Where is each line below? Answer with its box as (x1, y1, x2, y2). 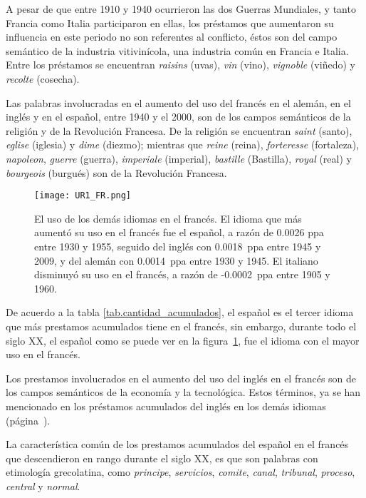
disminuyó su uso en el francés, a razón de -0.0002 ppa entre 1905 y (34, 267, 330, 282)
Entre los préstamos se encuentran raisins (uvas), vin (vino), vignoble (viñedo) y (6, 57, 355, 72)
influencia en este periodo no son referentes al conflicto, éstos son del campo (6, 29, 338, 44)
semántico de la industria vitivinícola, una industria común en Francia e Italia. (6, 43, 349, 58)
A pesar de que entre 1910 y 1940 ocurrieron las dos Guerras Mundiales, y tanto (6, 1, 356, 16)
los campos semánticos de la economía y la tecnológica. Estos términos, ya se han (6, 385, 361, 400)
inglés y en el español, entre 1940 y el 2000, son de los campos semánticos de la (6, 109, 351, 124)
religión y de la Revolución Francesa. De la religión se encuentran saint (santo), (6, 123, 352, 138)
